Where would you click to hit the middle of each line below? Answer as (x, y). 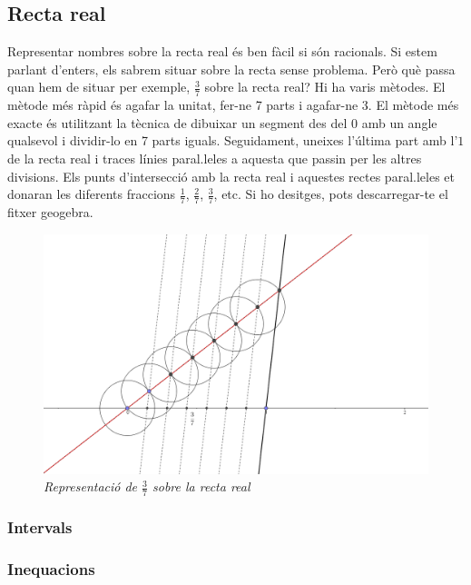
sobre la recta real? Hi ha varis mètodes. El (325, 87)
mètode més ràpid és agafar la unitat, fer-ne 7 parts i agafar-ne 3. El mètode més (233, 105)
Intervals (40, 527)
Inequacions (51, 568)
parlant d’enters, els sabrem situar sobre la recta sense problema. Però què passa (231, 69)
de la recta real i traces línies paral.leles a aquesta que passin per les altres (215, 158)
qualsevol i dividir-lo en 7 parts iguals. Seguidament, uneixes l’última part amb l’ (233, 140)
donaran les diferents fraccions (92, 194)
